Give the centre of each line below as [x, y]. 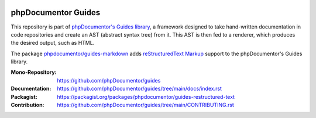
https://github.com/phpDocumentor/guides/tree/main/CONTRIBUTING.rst [145, 105]
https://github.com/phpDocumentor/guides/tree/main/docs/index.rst [140, 89]
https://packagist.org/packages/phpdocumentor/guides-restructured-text [146, 96]
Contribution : [28, 105]
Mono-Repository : [34, 72]
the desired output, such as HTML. [53, 43]
